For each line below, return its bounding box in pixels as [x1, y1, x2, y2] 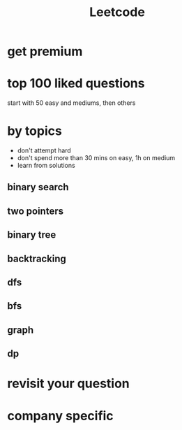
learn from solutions [17, 162, 75, 170]
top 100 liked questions [7, 76, 145, 92]
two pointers [7, 205, 64, 217]
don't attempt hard [17, 146, 71, 155]
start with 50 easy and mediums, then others [7, 99, 136, 107]
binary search [7, 181, 69, 193]
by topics [7, 123, 63, 139]
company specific [7, 408, 114, 424]
